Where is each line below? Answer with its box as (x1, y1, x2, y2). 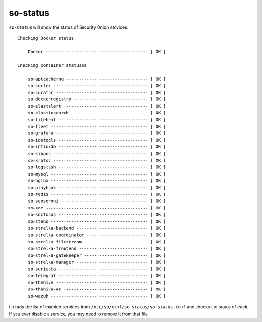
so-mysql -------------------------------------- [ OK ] (27, 171, 166, 177)
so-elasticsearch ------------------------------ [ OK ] (27, 110, 166, 116)
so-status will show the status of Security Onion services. (9, 24, 129, 30)
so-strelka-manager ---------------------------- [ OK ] (27, 259, 166, 265)
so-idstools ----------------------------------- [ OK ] (27, 137, 166, 143)
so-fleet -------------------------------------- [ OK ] (27, 124, 166, 129)
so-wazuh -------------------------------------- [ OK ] (27, 293, 166, 299)
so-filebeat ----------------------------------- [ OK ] (27, 117, 166, 122)
